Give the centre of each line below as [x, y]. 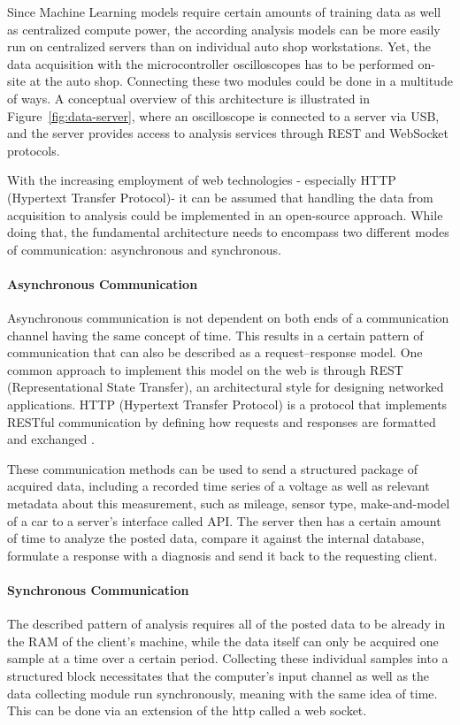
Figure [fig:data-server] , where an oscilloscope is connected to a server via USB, [223, 115]
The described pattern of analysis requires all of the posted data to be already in [226, 624]
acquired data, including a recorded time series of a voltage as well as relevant [218, 486]
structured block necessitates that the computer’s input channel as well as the [218, 675]
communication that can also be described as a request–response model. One [215, 352]
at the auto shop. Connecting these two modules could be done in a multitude [241, 81]
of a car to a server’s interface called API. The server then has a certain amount [224, 520]
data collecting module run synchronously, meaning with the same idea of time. [222, 693]
